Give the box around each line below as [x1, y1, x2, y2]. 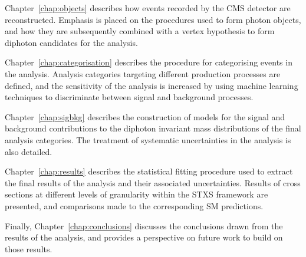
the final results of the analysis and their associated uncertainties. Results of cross [5, 176, 301, 189]
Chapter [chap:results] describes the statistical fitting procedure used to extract [5, 165, 293, 177]
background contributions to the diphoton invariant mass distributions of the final [5, 122, 301, 134]
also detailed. [5, 145, 52, 157]
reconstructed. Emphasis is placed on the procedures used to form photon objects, [5, 13, 301, 25]
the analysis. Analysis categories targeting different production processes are [5, 67, 281, 80]
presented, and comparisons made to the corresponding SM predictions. [5, 199, 264, 212]
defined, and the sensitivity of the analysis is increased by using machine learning [5, 79, 298, 91]
